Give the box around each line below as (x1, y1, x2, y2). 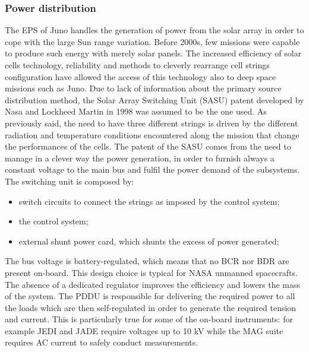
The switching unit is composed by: (5, 175, 134, 187)
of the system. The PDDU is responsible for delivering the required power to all (5, 290, 295, 302)
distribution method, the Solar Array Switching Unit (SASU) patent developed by (5, 93, 304, 106)
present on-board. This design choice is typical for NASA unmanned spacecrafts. (5, 266, 298, 278)
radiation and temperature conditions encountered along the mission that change (5, 128, 299, 141)
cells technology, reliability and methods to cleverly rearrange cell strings (5, 59, 270, 71)
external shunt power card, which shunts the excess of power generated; (18, 234, 279, 247)
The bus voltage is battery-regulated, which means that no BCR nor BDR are (5, 255, 289, 267)
